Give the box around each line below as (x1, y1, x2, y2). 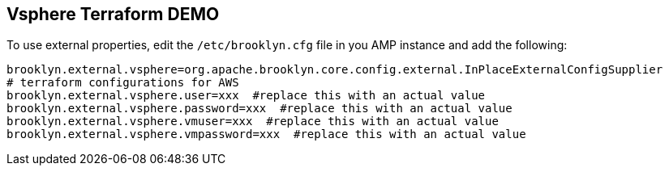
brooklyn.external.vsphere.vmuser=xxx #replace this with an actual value (6, 115, 499, 128)
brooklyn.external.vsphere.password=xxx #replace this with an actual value (6, 102, 512, 115)
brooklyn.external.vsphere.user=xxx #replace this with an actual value (6, 89, 486, 103)
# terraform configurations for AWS (6, 76, 239, 90)
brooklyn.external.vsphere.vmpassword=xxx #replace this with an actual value (6, 128, 526, 141)
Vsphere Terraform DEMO (6, 4, 220, 24)
